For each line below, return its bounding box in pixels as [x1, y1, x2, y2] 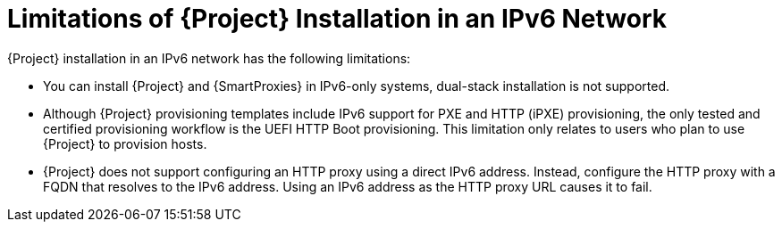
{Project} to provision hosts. [43, 135, 207, 151]
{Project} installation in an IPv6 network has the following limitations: [7, 50, 411, 66]
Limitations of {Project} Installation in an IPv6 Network [7, 4, 668, 34]
